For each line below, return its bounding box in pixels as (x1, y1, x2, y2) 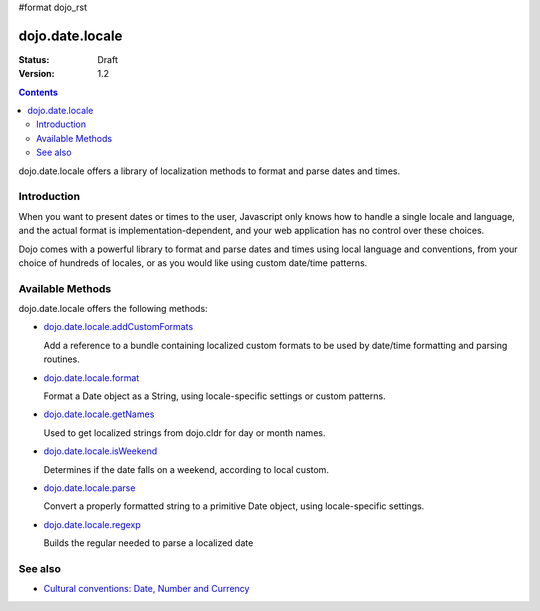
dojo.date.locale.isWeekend (43, 445, 158, 457)
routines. (43, 353, 80, 365)
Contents (18, 86, 59, 98)
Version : (18, 68, 55, 80)
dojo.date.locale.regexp (43, 518, 142, 530)
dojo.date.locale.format (43, 371, 140, 384)
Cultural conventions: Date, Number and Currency (43, 583, 250, 595)
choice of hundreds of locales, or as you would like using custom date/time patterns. (18, 256, 368, 269)
